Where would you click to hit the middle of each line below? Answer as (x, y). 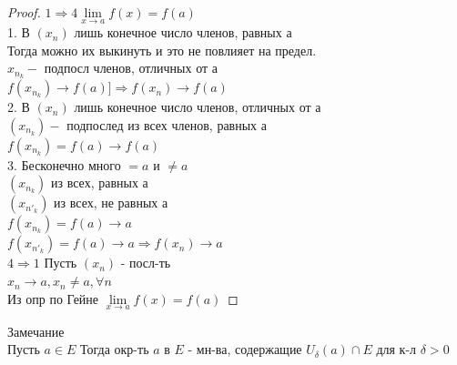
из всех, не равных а (111, 203)
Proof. (24, 12)
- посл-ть (146, 263)
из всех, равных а (100, 182)
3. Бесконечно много (64, 164)
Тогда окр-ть (115, 349)
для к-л (396, 349)
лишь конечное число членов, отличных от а (198, 107)
